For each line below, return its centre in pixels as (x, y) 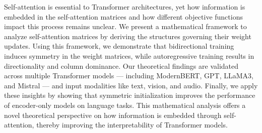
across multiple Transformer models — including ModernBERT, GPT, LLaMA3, (129, 76)
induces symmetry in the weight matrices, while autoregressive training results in (129, 55)
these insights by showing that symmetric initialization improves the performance (130, 95)
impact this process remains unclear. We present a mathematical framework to (125, 26)
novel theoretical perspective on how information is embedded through (113, 115)
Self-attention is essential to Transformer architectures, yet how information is (125, 7)
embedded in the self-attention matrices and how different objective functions (123, 16)
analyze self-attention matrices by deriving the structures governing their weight (128, 36)
